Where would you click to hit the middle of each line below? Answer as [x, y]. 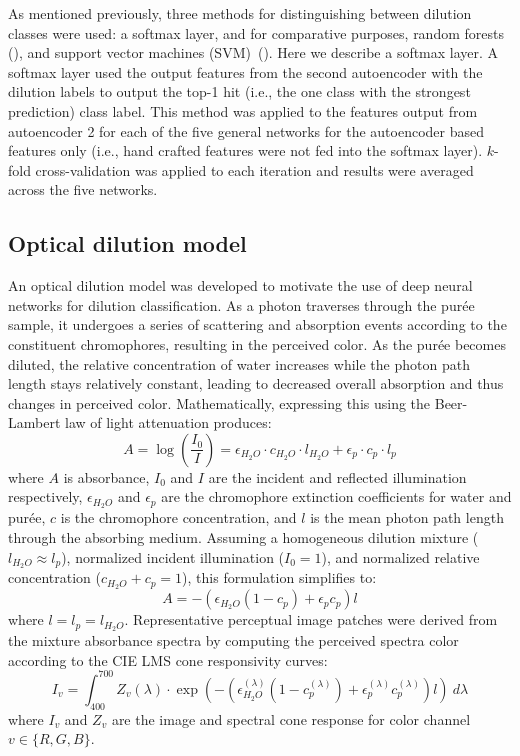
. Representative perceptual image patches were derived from [311, 619]
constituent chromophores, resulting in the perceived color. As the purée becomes [257, 343]
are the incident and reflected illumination [337, 476]
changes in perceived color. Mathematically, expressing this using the [219, 402]
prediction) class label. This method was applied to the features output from [243, 110]
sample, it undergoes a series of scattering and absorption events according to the [257, 324]
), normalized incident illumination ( [173, 556]
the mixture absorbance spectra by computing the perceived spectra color [233, 640]
